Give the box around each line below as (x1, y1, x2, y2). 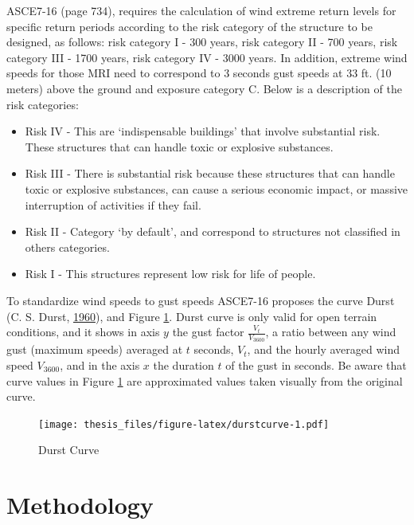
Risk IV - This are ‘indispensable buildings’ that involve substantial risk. (25, 123, 381, 139)
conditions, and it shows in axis (6, 323, 160, 340)
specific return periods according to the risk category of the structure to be (6, 18, 373, 34)
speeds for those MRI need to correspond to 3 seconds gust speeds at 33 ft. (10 (6, 65, 392, 81)
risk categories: (6, 96, 79, 112)
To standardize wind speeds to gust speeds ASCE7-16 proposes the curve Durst (6, 292, 395, 308)
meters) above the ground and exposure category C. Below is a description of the (6, 80, 402, 96)
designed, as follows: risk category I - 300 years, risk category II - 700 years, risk (6, 33, 398, 50)
